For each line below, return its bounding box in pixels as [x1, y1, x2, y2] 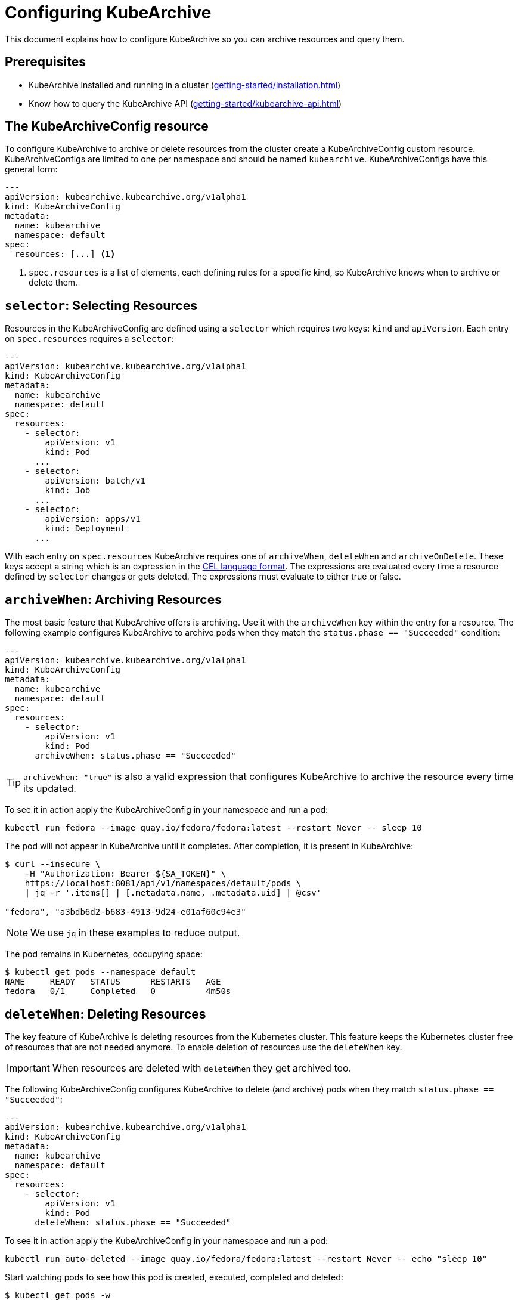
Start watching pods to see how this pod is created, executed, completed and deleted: [5, 1271, 343, 1282]
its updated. [23, 782, 76, 795]
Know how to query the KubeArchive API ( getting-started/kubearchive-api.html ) [29, 98, 342, 109]
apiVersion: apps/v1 [45, 514, 141, 524]
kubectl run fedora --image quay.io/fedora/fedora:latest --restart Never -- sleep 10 [5, 823, 422, 833]
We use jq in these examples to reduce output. [30, 927, 240, 939]
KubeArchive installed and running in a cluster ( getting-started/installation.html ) [29, 79, 341, 90]
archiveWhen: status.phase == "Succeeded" [35, 751, 236, 761]
